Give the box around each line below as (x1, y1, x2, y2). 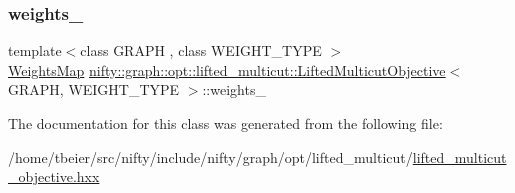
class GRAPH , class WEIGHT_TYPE (80, 40, 322, 61)
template (8, 40, 62, 61)
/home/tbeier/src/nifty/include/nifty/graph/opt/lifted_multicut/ (8, 146, 413, 167)
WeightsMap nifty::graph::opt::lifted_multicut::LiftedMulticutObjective (8, 59, 446, 80)
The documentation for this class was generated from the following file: (8, 113, 443, 133)
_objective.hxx (8, 166, 100, 187)
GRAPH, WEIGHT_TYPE (8, 79, 180, 100)
